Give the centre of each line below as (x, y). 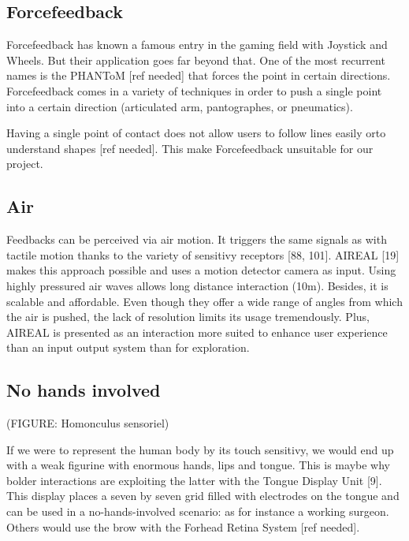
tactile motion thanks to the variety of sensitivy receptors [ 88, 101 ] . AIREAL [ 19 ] (203, 254)
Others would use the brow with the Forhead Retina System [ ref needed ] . (183, 526)
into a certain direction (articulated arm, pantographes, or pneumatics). (180, 106)
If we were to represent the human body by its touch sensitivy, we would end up (200, 449)
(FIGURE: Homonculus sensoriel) (88, 423)
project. (25, 164)
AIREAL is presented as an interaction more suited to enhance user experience (197, 332)
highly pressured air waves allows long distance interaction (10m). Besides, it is (197, 285)
